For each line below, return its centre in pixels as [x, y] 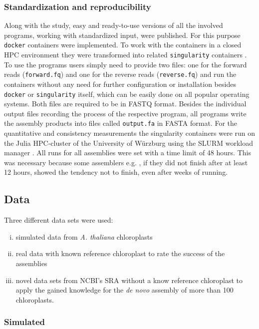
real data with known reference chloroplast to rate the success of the [120, 253]
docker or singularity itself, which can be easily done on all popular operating [127, 94]
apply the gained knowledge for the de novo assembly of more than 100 [125, 290]
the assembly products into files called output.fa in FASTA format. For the [121, 123]
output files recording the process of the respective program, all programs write [125, 113]
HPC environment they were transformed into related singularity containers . [126, 55]
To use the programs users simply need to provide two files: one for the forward [126, 64]
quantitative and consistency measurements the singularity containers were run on [130, 133]
